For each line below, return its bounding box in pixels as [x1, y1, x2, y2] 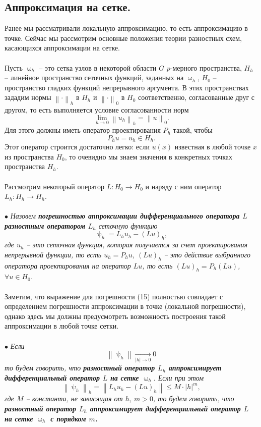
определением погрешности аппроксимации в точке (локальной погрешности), [5, 301, 246, 311]
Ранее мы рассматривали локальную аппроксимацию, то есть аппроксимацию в [5, 23, 248, 33]
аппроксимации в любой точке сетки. [5, 321, 119, 331]
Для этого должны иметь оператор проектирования [5, 125, 161, 135]
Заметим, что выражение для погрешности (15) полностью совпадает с [5, 291, 223, 301]
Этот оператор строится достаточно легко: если [5, 141, 150, 152]
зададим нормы [5, 92, 51, 102]
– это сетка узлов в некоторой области [39, 62, 157, 73]
